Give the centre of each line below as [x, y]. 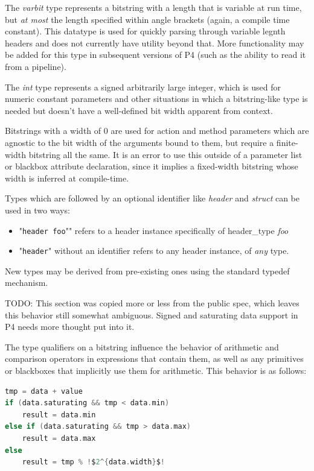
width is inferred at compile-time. [67, 178]
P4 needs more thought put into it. [70, 327]
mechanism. [27, 283]
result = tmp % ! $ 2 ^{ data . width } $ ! [94, 462]
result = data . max [59, 438]
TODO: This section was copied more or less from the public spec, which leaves [152, 303]
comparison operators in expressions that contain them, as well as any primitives [154, 359]
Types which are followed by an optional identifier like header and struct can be [152, 198]
